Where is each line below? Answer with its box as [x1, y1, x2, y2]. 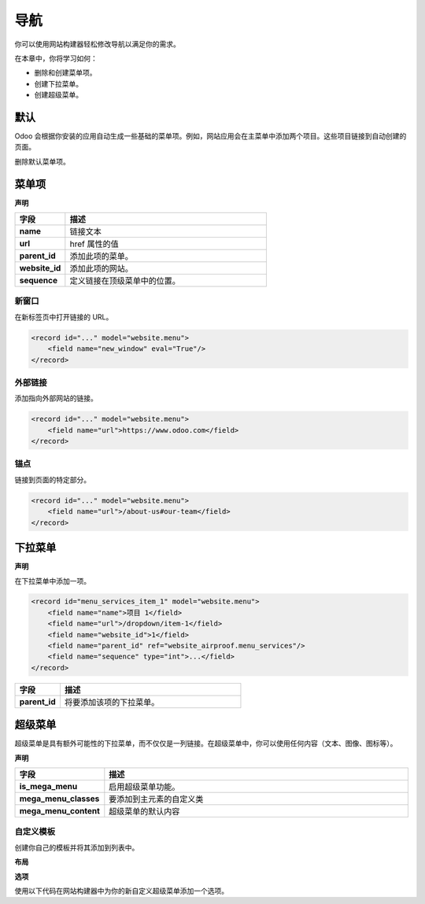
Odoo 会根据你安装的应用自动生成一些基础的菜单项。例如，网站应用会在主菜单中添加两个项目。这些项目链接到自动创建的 [14, 131, 407, 141]
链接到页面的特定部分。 [14, 474, 91, 484]
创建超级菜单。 [34, 90, 83, 100]
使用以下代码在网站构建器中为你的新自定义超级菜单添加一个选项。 [14, 886, 228, 896]
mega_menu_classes [19, 793, 100, 804]
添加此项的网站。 [69, 264, 134, 275]
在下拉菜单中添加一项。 [14, 576, 91, 585]
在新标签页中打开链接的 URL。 [14, 312, 113, 322]
